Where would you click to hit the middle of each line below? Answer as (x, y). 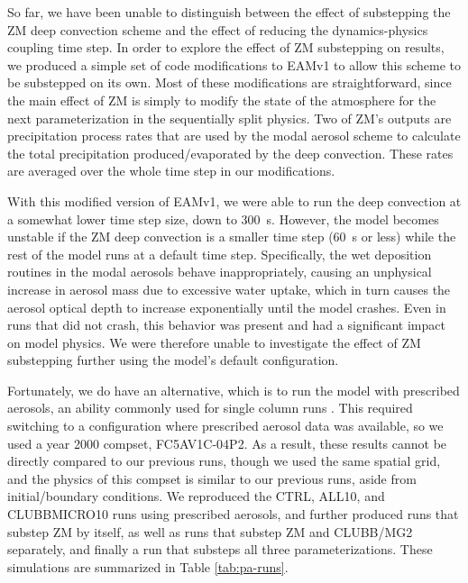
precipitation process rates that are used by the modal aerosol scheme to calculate (234, 136)
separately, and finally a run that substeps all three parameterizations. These (220, 549)
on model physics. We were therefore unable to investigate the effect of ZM (214, 342)
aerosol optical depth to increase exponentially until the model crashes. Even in (227, 307)
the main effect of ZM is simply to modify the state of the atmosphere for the (222, 100)
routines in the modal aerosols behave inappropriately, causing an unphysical (220, 272)
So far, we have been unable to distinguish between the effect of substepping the (229, 12)
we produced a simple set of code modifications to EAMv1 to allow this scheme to (234, 64)
